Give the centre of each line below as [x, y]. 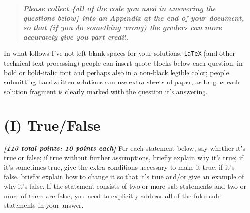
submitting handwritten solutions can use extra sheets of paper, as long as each [122, 82]
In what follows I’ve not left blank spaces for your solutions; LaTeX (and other [119, 53]
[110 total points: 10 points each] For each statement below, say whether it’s [125, 148]
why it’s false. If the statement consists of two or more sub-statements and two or [125, 186]
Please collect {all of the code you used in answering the [120, 8]
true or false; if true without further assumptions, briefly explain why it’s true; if [124, 157]
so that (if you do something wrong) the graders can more [122, 27]
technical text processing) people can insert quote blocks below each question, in [123, 63]
